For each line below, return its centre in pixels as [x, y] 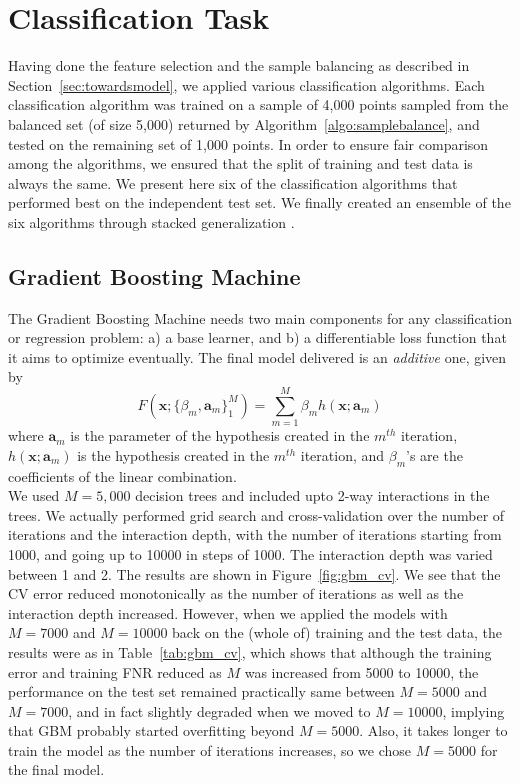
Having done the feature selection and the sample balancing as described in [239, 65]
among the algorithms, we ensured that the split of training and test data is [240, 163]
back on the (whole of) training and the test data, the [337, 632]
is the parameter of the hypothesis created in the [220, 435]
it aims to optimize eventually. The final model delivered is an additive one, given [257, 356]
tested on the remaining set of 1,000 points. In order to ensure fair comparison [248, 143]
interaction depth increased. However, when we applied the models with [228, 612]
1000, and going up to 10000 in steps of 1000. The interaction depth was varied [250, 553]
